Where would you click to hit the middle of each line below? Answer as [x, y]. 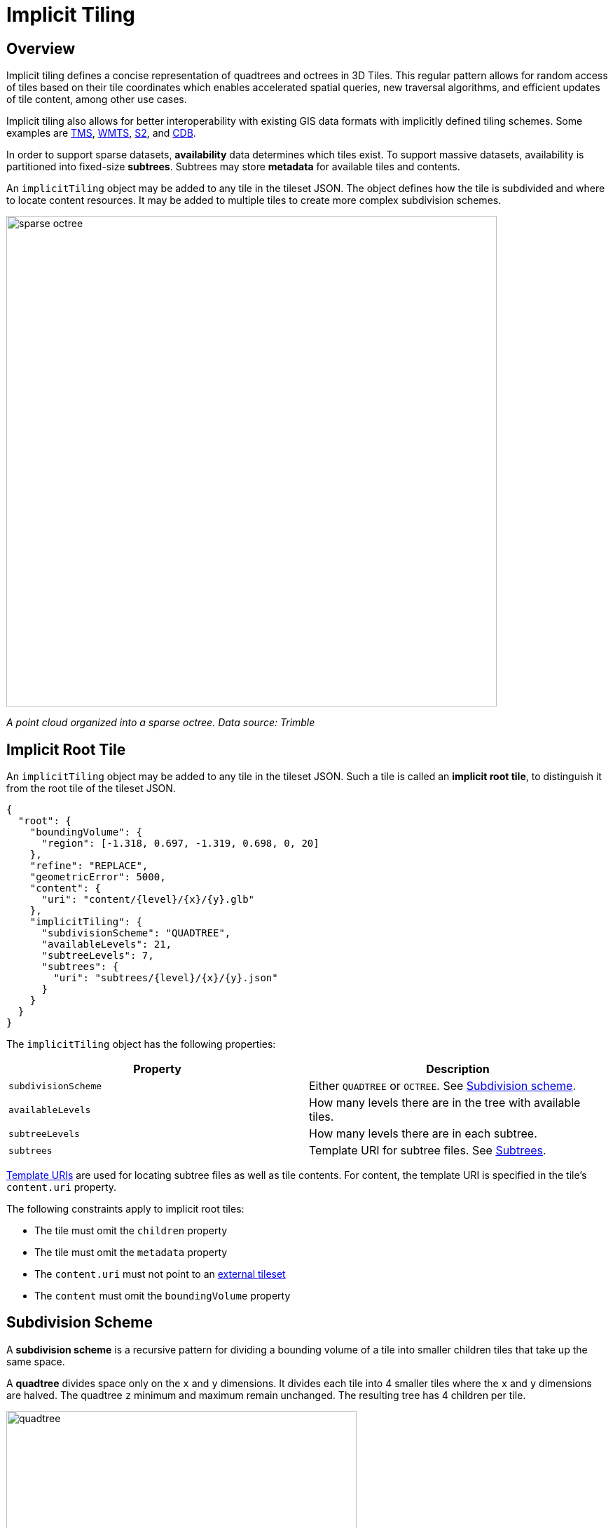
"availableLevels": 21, [107, 944]
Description [458, 1069]
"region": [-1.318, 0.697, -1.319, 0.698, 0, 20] [180, 844]
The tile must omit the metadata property [131, 1253]
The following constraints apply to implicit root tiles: [125, 1209]
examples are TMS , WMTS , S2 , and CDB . [101, 133]
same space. [36, 1361]
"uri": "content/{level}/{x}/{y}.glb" [148, 900]
